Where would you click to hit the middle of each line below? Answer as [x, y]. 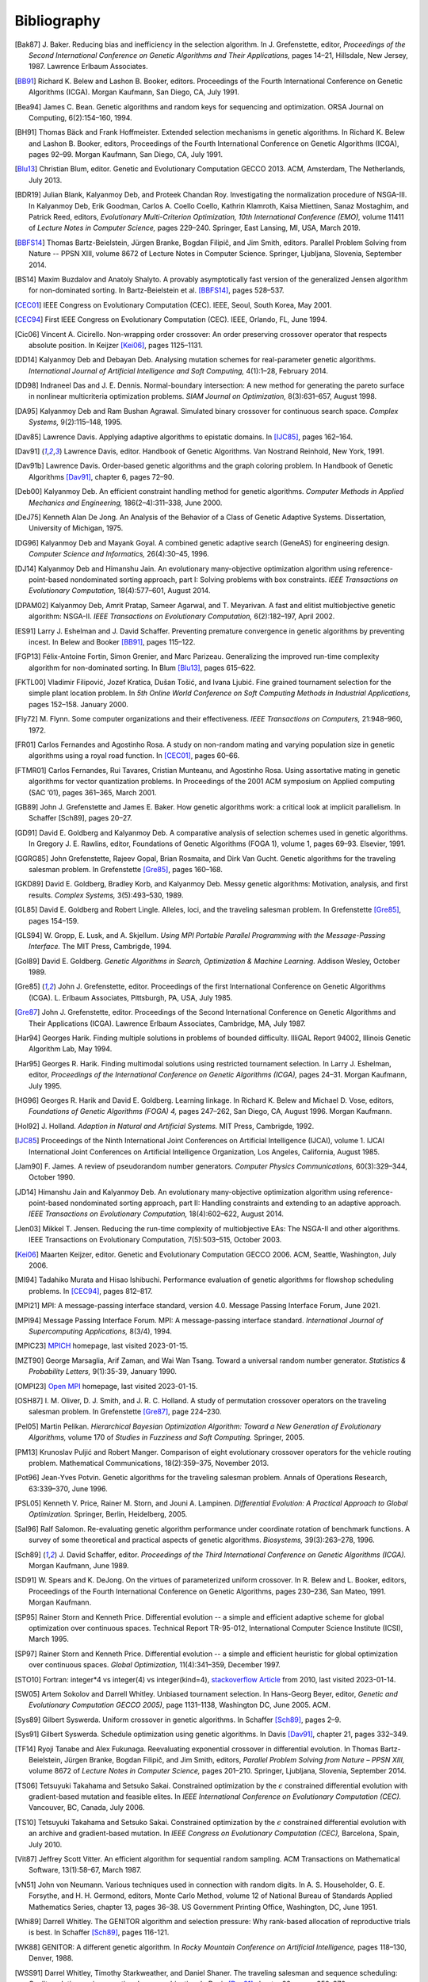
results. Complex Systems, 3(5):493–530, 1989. [106, 895]
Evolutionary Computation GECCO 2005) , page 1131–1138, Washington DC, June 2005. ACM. [180, 1705]
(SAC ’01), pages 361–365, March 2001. [93, 792]
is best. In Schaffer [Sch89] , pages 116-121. [99, 1932]
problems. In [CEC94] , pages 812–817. [91, 1291]
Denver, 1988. [51, 1958]
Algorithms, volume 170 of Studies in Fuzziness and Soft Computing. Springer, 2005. [167, 1437]
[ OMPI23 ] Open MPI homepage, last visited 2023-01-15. [106, 1386]
